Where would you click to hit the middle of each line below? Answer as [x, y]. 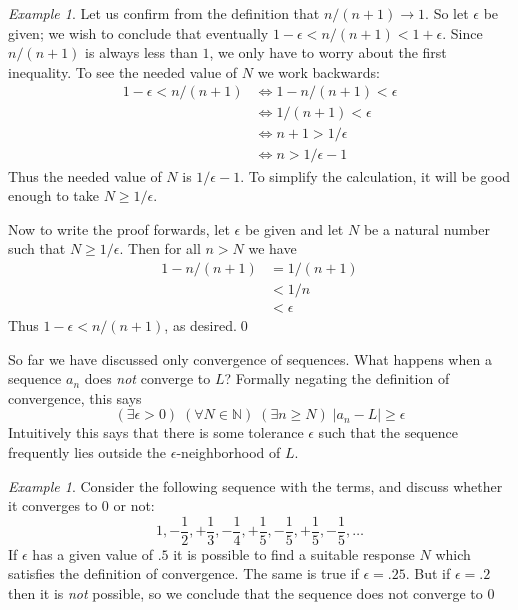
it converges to [53, 505]
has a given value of [92, 553]
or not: [134, 505]
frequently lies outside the [87, 451]
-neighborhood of [228, 451]
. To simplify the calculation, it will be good [375, 175]
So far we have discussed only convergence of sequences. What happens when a [250, 358]
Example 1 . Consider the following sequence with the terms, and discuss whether [255, 485]
